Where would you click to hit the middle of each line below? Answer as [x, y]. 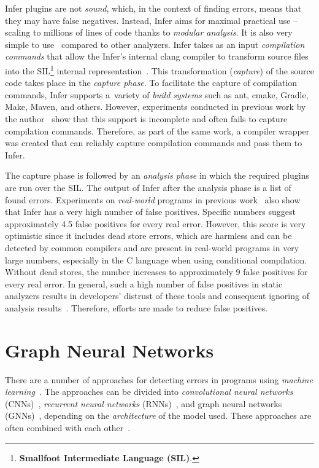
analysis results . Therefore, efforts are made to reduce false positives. [136, 307]
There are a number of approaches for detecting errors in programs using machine [159, 379]
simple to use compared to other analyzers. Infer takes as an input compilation [155, 44]
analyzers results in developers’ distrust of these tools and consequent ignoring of [157, 296]
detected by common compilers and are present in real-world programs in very [152, 247]
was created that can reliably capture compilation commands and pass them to [154, 143]
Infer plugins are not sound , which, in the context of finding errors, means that [153, 8]
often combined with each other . [68, 427]
